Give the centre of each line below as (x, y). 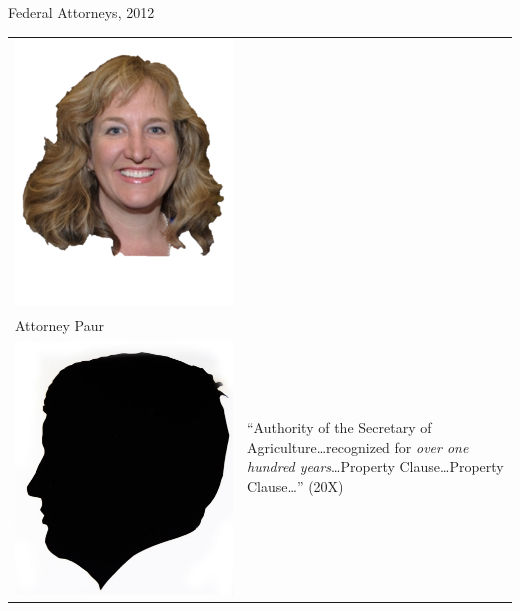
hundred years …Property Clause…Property (375, 466)
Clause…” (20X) (295, 486)
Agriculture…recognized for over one (358, 446)
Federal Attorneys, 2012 (81, 12)
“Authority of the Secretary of (339, 427)
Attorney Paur (59, 325)
